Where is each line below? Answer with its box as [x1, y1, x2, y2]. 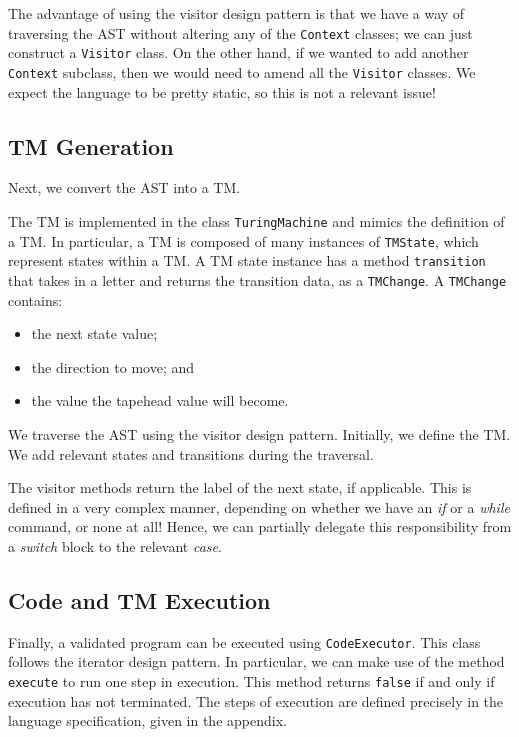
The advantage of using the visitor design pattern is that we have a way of [8, 3, 465, 23]
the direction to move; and [31, 356, 195, 377]
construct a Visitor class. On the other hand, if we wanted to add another [8, 42, 469, 63]
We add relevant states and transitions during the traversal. [8, 443, 374, 464]
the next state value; [31, 323, 158, 344]
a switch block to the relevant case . [8, 535, 222, 556]
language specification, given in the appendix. [8, 710, 287, 731]
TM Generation [8, 130, 174, 161]
